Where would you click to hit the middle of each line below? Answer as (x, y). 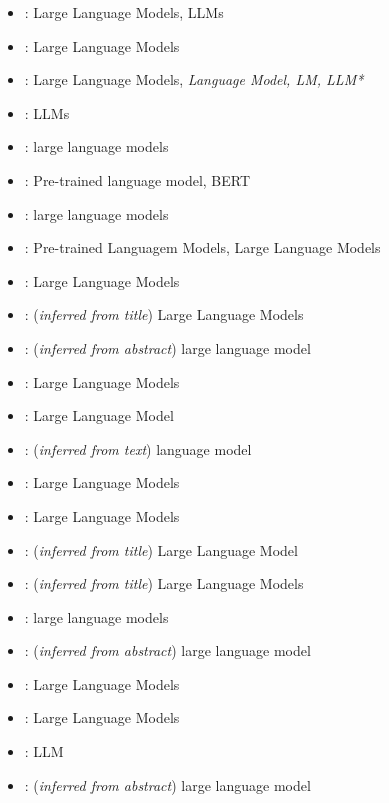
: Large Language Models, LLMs (124, 12)
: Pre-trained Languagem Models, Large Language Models (202, 247)
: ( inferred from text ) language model (138, 448)
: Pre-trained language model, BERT (137, 179)
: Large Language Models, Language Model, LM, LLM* (194, 79)
